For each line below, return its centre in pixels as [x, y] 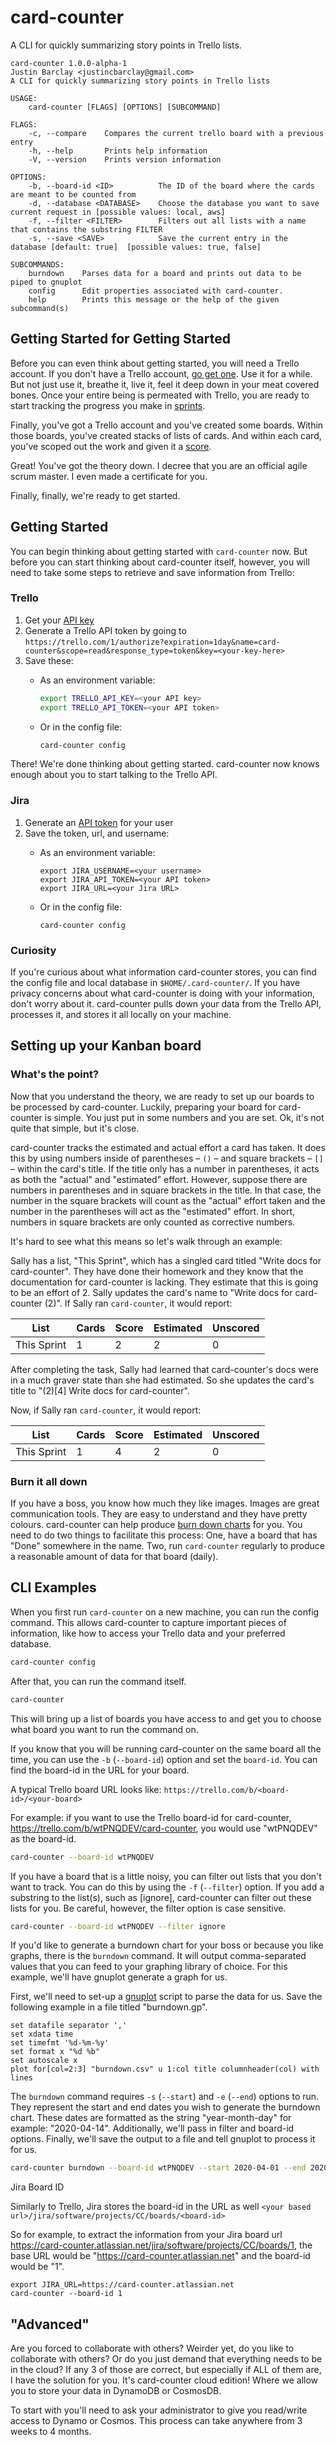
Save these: [49, 660]
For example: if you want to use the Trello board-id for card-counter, [151, 1817]
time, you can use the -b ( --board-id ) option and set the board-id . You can [164, 1759]
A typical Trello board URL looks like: [86, 1789]
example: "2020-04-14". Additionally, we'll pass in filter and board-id [152, 2128]
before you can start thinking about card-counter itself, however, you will [160, 562]
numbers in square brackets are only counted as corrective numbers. [153, 1222]
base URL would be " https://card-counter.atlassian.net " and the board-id [160, 2256]
